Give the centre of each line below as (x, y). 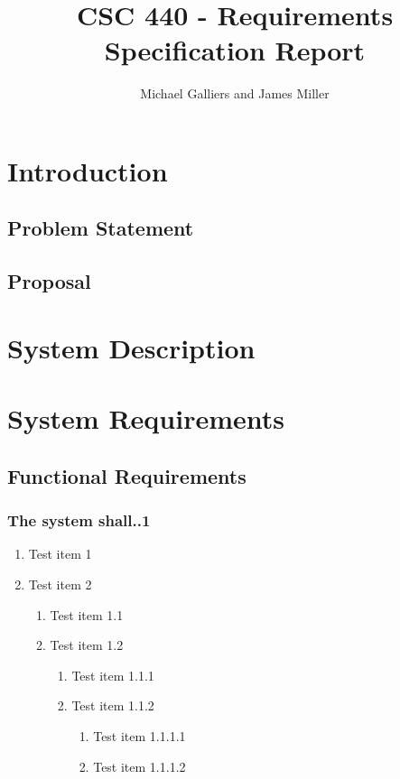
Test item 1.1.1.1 (140, 735)
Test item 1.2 (87, 645)
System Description (131, 347)
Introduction (88, 170)
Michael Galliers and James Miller (235, 93)
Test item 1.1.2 (113, 705)
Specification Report (235, 50)
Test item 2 (60, 584)
